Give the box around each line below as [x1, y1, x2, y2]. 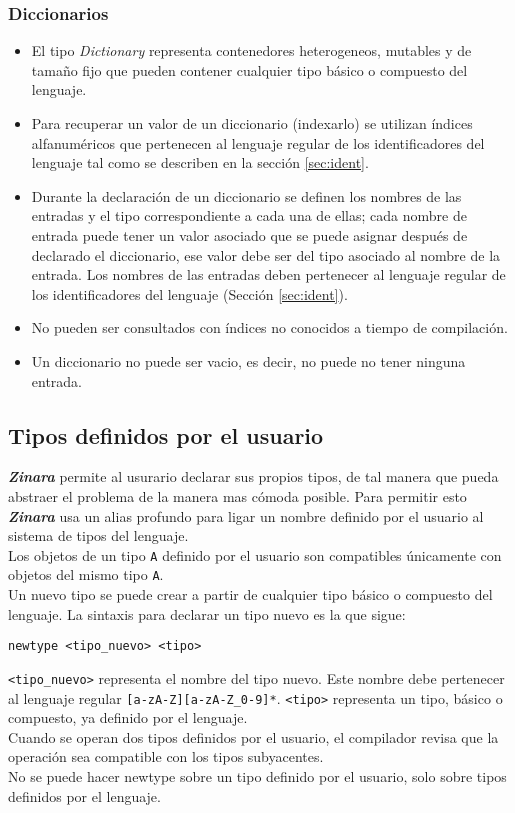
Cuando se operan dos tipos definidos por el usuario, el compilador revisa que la [8, 726, 499, 747]
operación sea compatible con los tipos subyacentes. [8, 746, 324, 767]
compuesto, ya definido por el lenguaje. [8, 707, 248, 728]
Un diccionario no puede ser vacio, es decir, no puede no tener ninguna [31, 350, 466, 371]
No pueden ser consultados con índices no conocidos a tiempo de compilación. [31, 317, 508, 338]
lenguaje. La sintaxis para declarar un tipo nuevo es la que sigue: [8, 603, 406, 624]
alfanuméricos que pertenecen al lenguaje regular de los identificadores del [31, 132, 485, 153]
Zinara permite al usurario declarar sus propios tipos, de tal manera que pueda [8, 466, 499, 487]
